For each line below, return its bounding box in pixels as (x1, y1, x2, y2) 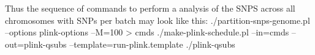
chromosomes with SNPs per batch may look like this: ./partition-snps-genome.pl (5, 13, 310, 26)
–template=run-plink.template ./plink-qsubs (69, 37, 235, 50)
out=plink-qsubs (5, 37, 67, 50)
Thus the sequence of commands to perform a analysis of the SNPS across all (5, 2, 295, 14)
